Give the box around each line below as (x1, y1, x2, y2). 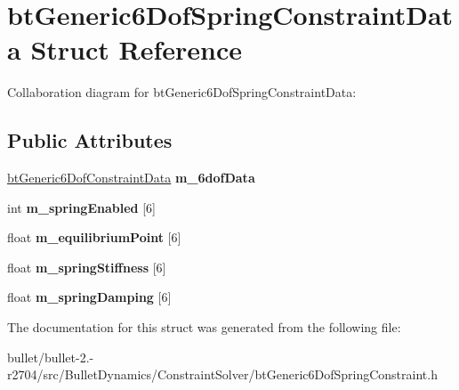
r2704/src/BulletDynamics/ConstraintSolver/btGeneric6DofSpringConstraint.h (7, 365, 438, 384)
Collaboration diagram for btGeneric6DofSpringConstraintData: (7, 83, 357, 102)
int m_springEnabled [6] (7, 198, 156, 216)
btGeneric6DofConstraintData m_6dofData (7, 168, 255, 187)
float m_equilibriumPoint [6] (7, 228, 181, 247)
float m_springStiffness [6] (7, 257, 166, 276)
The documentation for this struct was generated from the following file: (7, 318, 401, 337)
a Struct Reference (7, 31, 242, 68)
